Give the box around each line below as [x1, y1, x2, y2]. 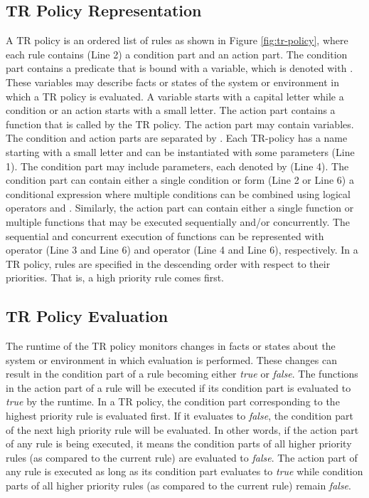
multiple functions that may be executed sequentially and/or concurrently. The [6, 214, 351, 229]
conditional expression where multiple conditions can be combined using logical [6, 186, 351, 201]
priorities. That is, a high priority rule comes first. [6, 270, 225, 285]
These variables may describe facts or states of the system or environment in [6, 74, 339, 89]
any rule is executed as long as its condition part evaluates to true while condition [6, 464, 363, 479]
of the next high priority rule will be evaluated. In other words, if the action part [6, 422, 359, 437]
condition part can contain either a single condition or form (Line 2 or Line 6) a [6, 172, 354, 187]
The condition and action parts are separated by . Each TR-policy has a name [6, 130, 348, 145]
